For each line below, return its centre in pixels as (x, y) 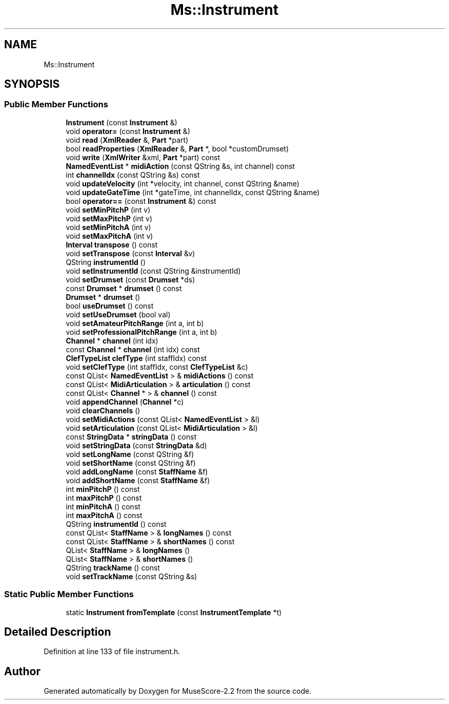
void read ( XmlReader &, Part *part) (127, 140)
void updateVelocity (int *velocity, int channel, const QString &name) (183, 183)
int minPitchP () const (103, 489)
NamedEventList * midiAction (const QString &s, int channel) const (180, 166)
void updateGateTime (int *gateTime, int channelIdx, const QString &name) (193, 192)
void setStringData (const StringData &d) (136, 445)
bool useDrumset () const (110, 306)
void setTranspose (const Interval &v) (130, 253)
